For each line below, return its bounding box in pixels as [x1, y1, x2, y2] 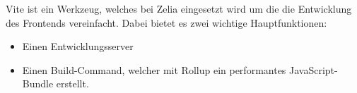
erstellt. [56, 76, 89, 91]
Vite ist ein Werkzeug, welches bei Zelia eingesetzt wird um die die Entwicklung [6, 1, 352, 15]
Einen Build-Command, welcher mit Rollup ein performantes [22, 62, 286, 77]
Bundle [22, 76, 54, 91]
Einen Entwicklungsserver [22, 39, 134, 54]
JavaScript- [289, 62, 338, 77]
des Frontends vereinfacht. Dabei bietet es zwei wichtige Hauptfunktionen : [6, 15, 327, 30]
